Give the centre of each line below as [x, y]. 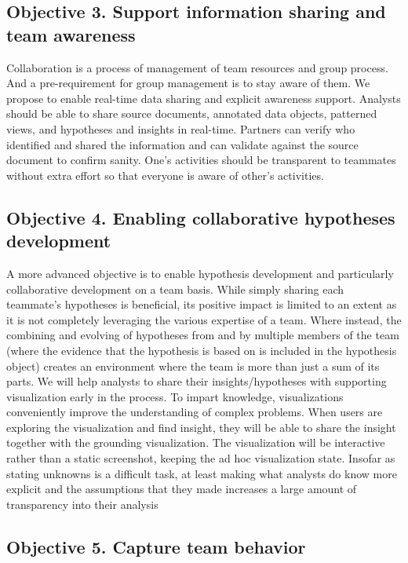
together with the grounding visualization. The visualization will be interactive [196, 442]
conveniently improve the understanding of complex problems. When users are [195, 412]
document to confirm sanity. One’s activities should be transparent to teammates [201, 160]
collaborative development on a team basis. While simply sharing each [175, 289]
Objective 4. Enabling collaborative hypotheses [201, 217]
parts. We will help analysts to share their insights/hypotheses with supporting [197, 381]
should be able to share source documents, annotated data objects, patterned [192, 113]
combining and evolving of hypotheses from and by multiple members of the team [203, 335]
